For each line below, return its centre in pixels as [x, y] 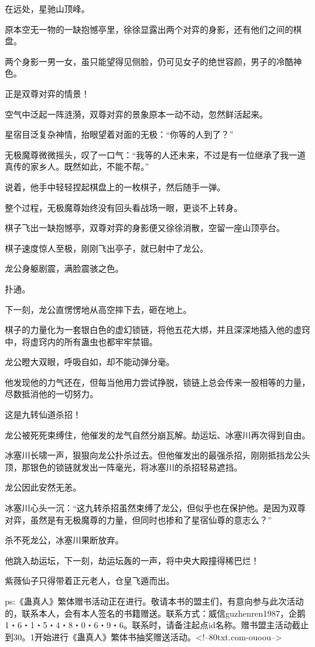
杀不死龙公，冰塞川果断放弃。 [64, 540]
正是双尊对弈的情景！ [47, 93]
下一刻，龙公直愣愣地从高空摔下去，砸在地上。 [98, 309]
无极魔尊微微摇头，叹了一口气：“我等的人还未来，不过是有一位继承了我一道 [155, 154]
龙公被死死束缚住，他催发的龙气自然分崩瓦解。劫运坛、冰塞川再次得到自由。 [157, 434]
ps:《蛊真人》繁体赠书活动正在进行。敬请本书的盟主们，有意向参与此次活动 [154, 601]
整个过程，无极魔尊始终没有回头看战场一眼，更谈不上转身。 [124, 207]
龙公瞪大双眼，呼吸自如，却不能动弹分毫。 [90, 362]
